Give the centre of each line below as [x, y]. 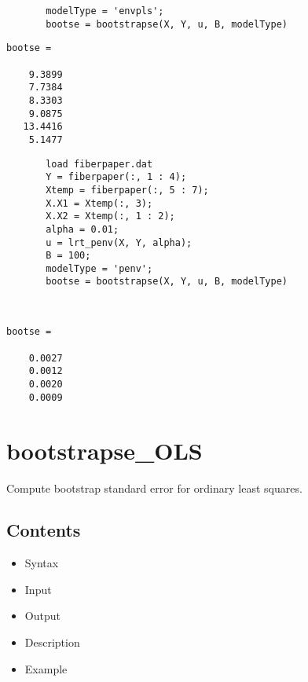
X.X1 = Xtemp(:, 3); [99, 203]
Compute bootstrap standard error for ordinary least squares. [154, 488]
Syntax [42, 563]
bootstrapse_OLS [104, 450]
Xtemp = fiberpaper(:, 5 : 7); [127, 190]
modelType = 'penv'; [99, 268]
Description [52, 642]
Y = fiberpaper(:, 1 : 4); [116, 177]
